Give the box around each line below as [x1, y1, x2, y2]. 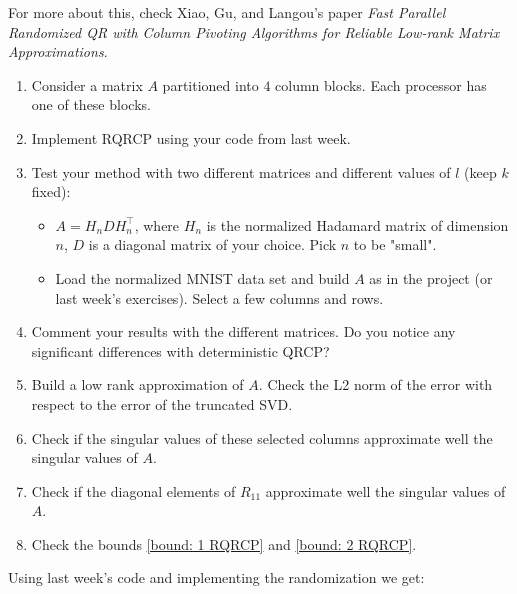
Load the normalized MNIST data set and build [55, 267, 350, 288]
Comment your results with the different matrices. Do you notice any [31, 321, 456, 342]
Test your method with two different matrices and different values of [31, 161, 451, 182]
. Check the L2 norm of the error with [258, 374, 493, 395]
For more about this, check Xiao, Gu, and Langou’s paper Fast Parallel [8, 2, 446, 22]
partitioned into [162, 74, 259, 95]
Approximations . [8, 41, 108, 62]
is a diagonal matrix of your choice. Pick [88, 234, 337, 255]
